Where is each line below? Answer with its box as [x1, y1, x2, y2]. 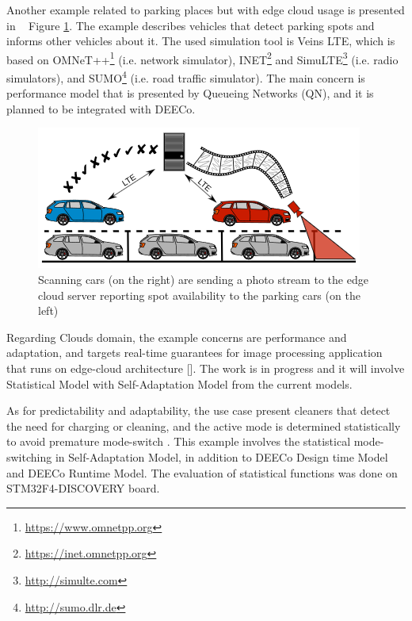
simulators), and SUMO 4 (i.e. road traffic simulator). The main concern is [6, 67, 365, 86]
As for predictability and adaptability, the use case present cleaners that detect [6, 402, 391, 419]
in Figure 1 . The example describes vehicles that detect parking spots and [6, 17, 375, 33]
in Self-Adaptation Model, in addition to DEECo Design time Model [55, 449, 388, 465]
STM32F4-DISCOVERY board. [6, 480, 160, 496]
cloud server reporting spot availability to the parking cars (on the [38, 286, 360, 303]
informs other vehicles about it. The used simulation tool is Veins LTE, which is [6, 33, 395, 49]
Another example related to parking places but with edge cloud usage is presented [6, 2, 405, 17]
